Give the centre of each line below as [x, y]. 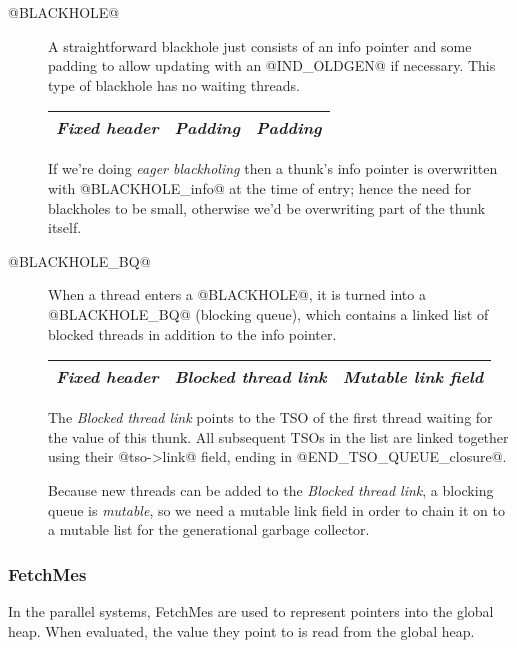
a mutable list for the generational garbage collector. [209, 529]
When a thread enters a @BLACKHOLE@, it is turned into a [237, 294]
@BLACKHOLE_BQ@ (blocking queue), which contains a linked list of [268, 313]
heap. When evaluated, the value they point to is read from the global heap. [241, 630]
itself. [65, 227]
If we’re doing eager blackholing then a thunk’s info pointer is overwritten [273, 168]
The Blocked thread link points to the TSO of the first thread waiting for [270, 417]
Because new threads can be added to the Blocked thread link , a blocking [271, 489]
